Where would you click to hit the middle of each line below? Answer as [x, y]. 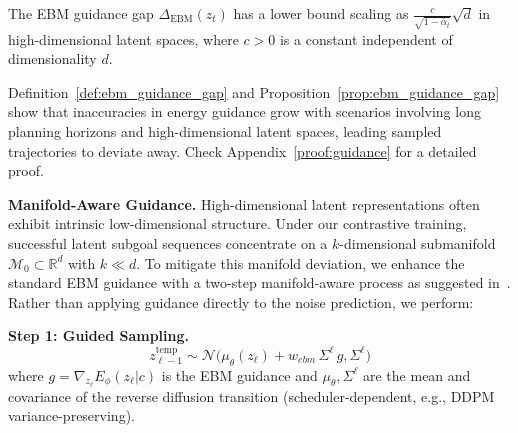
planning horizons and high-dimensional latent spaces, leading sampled [225, 131]
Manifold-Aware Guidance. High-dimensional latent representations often [244, 203]
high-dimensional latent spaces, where [123, 38]
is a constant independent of [366, 38]
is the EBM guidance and [239, 374]
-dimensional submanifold [417, 243]
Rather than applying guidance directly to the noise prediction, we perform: [241, 301]
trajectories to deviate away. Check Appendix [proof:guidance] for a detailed [242, 150]
